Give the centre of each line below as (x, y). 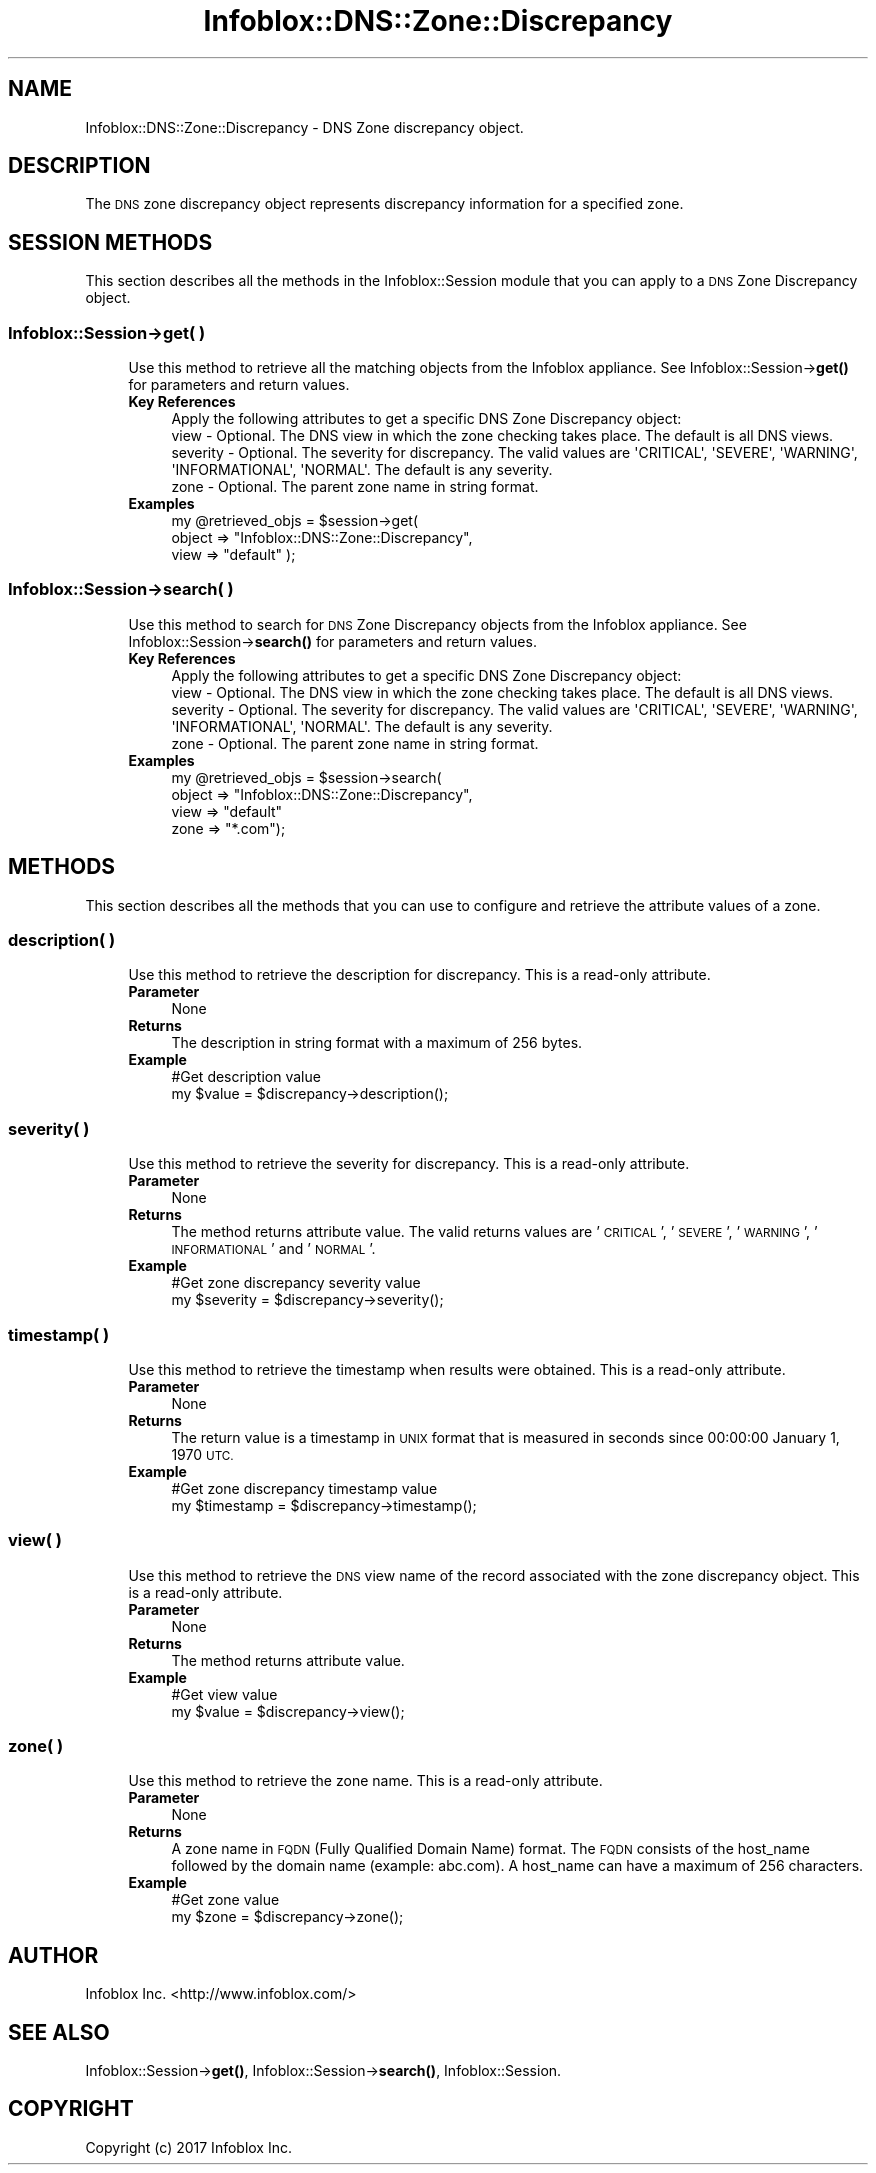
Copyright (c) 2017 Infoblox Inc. (188, 2147)
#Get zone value (225, 1900)
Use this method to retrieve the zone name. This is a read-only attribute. (365, 1781)
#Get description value (246, 1077)
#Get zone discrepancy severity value (296, 1283)
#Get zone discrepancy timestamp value (304, 1488)
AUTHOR (53, 1955)
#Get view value (224, 1694)
